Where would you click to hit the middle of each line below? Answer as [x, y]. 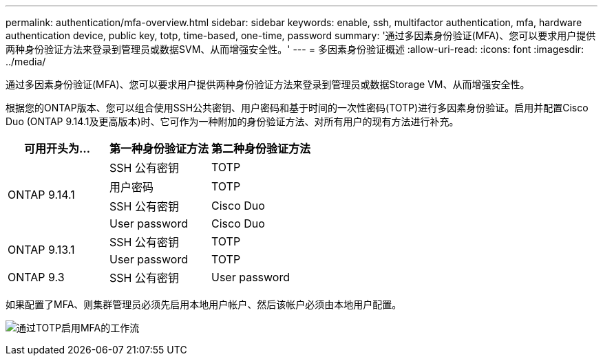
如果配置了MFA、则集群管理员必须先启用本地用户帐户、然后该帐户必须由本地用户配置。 [204, 304]
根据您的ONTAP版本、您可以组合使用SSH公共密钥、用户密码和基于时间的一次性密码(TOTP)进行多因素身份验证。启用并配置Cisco [297, 108]
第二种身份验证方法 [261, 149]
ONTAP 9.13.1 [41, 250]
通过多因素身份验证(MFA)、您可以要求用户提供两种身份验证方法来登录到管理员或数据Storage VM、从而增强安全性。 [268, 84]
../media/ [26, 62]
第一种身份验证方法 [159, 149]
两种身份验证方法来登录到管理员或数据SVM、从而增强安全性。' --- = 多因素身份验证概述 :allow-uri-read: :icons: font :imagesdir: [295, 49]
